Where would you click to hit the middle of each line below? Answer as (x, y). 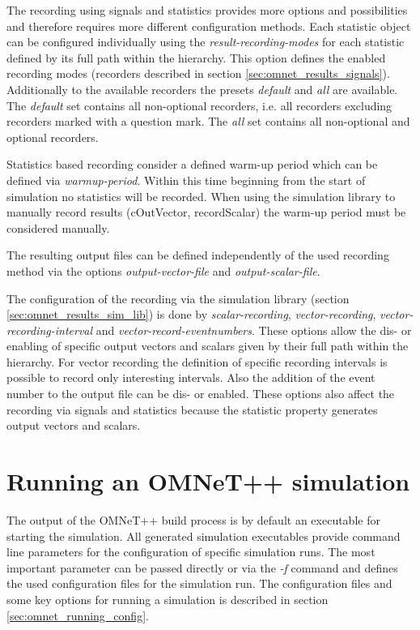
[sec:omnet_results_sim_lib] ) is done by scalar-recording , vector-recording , (191, 314)
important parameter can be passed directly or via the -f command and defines (202, 567)
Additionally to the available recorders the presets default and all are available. (202, 89)
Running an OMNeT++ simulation (208, 481)
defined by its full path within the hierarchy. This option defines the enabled (196, 57)
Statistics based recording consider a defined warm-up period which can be (192, 164)
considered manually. (58, 227)
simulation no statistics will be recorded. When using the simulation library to (201, 196)
